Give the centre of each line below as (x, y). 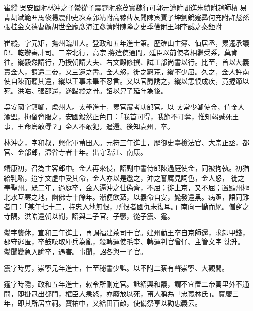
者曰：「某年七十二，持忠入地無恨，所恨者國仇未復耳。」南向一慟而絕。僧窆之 (126, 206)
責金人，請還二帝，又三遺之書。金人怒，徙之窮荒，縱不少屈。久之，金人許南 (126, 71)
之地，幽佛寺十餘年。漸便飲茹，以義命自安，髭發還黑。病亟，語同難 (140, 197)
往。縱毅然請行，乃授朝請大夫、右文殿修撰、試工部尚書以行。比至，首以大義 (126, 62)
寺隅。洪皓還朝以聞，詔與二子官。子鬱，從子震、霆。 (89, 216)
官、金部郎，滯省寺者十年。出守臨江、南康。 (75, 152)
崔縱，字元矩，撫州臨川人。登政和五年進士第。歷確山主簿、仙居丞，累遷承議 (126, 43)
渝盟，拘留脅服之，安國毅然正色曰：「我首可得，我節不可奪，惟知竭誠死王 (121, 116)
